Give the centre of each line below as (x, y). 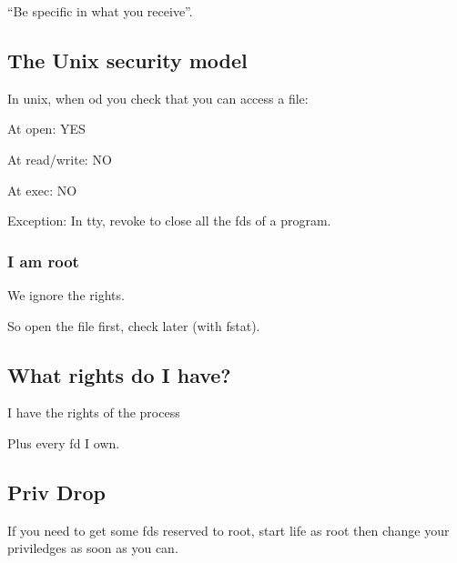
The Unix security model (127, 60)
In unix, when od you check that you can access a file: (158, 98)
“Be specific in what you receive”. (100, 11)
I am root (43, 261)
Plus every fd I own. (64, 442)
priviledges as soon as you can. (93, 548)
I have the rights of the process (94, 412)
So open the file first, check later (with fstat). (134, 325)
